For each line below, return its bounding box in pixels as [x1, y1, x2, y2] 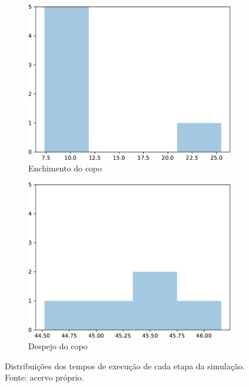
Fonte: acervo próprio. [5, 371, 84, 383]
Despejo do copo [28, 340, 88, 352]
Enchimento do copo [28, 162, 102, 174]
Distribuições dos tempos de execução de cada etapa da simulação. [5, 359, 245, 372]
